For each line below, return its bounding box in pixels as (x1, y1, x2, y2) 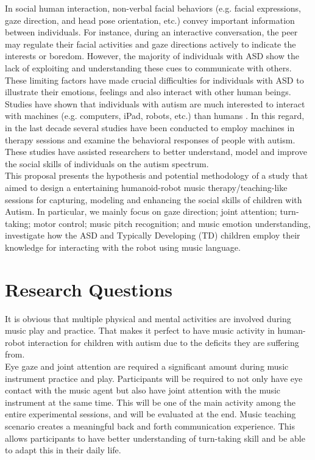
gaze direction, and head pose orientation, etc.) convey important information (5, 13, 295, 26)
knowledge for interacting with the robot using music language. (5, 240, 241, 253)
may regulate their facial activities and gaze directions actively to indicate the (5, 37, 296, 50)
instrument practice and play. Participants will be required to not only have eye (5, 372, 303, 384)
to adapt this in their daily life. (5, 444, 121, 456)
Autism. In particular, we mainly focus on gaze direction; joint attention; (5, 205, 277, 218)
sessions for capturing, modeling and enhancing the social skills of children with (5, 193, 302, 206)
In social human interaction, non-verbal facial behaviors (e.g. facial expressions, (5, 2, 301, 14)
